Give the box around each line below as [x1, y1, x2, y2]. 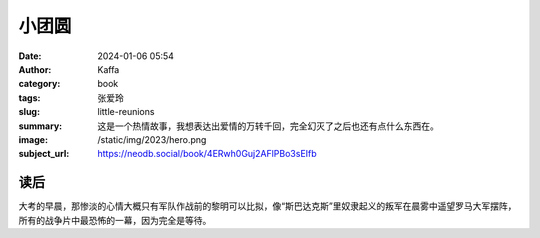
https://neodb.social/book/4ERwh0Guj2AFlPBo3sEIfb [97, 148, 317, 160]
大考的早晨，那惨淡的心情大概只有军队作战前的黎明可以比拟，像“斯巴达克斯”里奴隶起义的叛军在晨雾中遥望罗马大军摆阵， [18, 200, 517, 212]
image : [18, 133, 49, 145]
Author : [18, 63, 52, 75]
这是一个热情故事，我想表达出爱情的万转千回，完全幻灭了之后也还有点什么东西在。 [97, 120, 439, 132]
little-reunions [97, 106, 155, 118]
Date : [18, 50, 42, 62]
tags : [18, 91, 41, 104]
